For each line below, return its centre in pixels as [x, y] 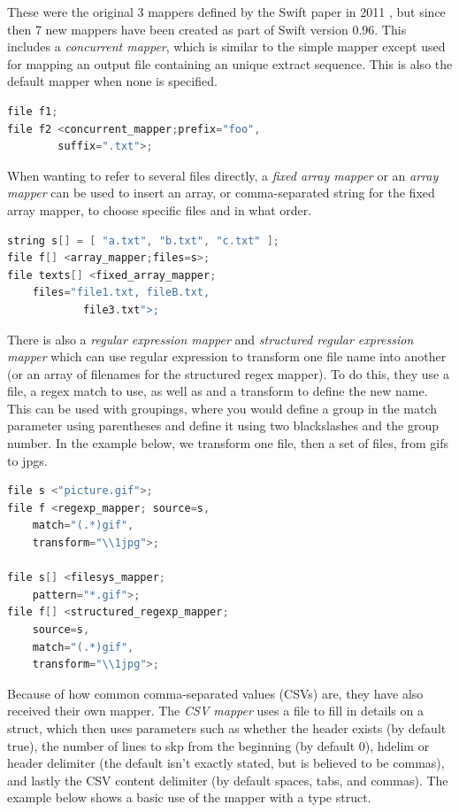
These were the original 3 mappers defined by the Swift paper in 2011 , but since [226, 12]
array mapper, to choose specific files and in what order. [160, 209]
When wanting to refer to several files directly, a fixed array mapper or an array [223, 175]
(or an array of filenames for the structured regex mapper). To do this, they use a [228, 373]
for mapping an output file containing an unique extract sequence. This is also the [230, 63]
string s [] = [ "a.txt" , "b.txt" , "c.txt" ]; [144, 240]
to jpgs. [27, 460]
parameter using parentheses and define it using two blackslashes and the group [223, 425]
